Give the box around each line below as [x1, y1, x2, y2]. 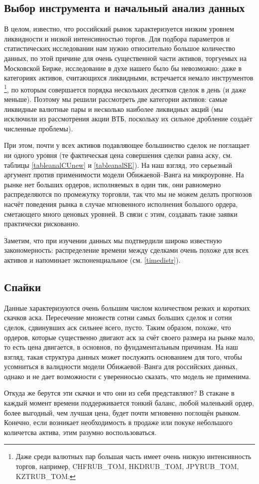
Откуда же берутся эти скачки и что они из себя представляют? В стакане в [4, 388, 235, 398]
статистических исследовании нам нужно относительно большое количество [4, 43, 236, 53]
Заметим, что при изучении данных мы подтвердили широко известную [4, 235, 222, 245]
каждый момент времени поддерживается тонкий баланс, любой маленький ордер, [4, 398, 255, 408]
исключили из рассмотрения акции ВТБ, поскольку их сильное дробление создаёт [4, 113, 253, 124]
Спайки [4, 279, 41, 294]
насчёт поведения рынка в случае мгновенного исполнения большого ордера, [4, 198, 238, 209]
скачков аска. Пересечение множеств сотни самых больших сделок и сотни [4, 312, 232, 323]
